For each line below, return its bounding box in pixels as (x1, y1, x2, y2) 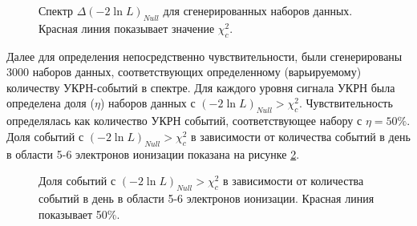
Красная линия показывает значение (38, 19, 215, 36)
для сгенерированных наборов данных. (163, 2, 353, 18)
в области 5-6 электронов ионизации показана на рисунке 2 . (6, 145, 300, 162)
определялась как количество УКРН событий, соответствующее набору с (6, 112, 362, 129)
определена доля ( (6, 95, 95, 111)
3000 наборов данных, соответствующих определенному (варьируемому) (6, 63, 362, 80)
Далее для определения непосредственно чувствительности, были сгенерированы (6, 47, 403, 64)
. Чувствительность (298, 95, 393, 111)
